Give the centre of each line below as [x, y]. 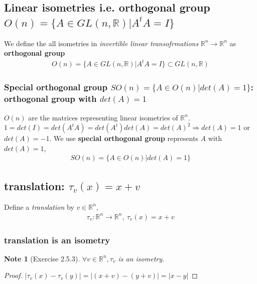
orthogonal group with [50, 99]
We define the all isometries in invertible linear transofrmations [101, 43]
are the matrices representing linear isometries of [103, 117]
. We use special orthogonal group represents [124, 138]
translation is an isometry [57, 240]
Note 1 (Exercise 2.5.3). [42, 258]
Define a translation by [39, 206]
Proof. [13, 275]
